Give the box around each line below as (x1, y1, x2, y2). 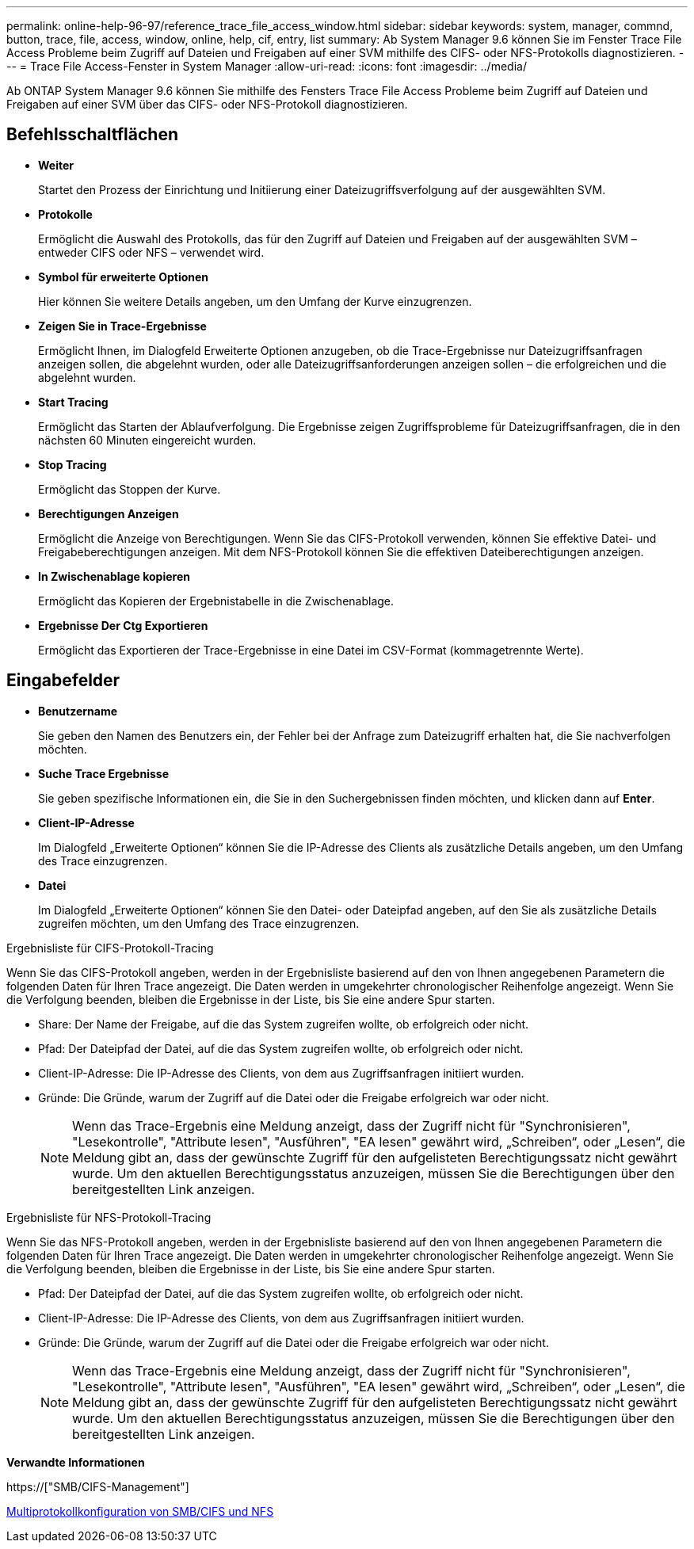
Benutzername (38, 704, 118, 718)
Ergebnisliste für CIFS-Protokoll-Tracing (6, 940, 214, 955)
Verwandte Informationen (6, 1455, 145, 1469)
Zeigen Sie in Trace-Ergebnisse (38, 319, 207, 333)
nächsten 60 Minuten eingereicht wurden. (38, 433, 257, 447)
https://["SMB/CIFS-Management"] (6, 1479, 189, 1494)
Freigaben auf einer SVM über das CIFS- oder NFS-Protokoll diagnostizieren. (6, 97, 408, 111)
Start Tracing (38, 395, 109, 409)
